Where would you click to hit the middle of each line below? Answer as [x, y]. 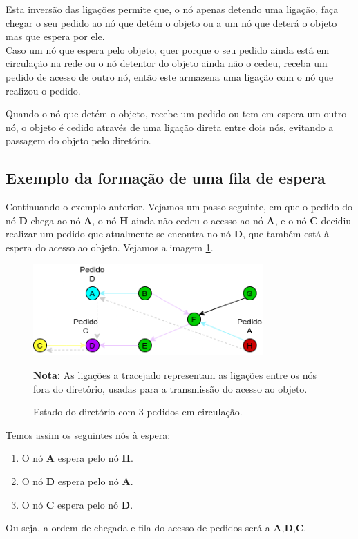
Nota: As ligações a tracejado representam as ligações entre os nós [175, 375]
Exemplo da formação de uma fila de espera [166, 178]
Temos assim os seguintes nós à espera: [88, 434]
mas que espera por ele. [55, 36]
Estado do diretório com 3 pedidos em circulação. [138, 412]
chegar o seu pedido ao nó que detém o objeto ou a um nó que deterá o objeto [171, 22]
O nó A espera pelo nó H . [77, 458]
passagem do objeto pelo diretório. [78, 140]
